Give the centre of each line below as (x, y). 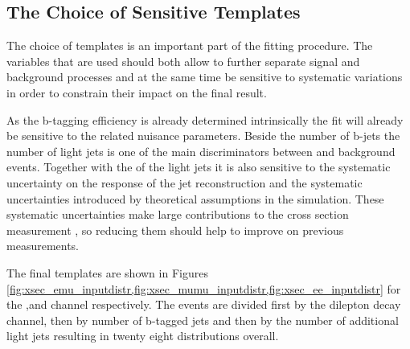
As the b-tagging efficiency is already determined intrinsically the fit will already (205, 119)
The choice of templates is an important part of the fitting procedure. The (190, 45)
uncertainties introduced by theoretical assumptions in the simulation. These (195, 198)
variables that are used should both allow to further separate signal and (183, 61)
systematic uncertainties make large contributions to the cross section (178, 214)
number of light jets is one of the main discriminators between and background (201, 151)
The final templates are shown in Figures (107, 272)
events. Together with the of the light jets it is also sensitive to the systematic (199, 167)
